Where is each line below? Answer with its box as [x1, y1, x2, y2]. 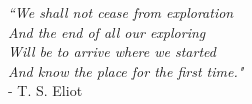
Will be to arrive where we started [8, 41, 216, 62]
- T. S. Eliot [8, 80, 83, 101]
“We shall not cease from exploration [8, 2, 234, 22]
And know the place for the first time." [8, 60, 244, 81]
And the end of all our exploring [8, 21, 206, 42]
